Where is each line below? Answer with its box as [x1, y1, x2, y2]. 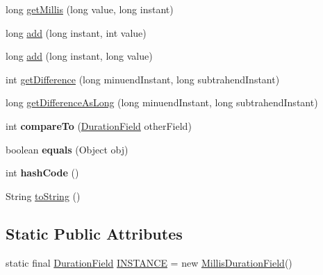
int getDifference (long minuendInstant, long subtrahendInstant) [6, 72, 280, 86]
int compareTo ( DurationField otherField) [6, 118, 192, 133]
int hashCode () [6, 165, 79, 180]
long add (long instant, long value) [6, 49, 153, 63]
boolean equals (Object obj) [6, 142, 129, 156]
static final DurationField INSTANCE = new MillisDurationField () [6, 255, 292, 269]
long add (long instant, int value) [6, 25, 147, 40]
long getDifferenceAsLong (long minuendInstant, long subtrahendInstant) [6, 95, 318, 110]
